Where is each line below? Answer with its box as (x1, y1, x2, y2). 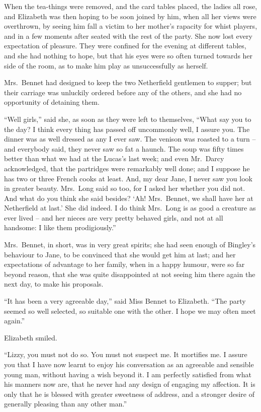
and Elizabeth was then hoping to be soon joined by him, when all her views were (4, 11, 256, 21)
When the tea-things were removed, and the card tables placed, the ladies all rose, (4, 1, 257, 11)
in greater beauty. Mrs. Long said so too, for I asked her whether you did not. (4, 183, 245, 193)
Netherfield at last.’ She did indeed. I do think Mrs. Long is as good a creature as (4, 202, 256, 213)
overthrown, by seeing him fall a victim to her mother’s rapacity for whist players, (4, 21, 257, 31)
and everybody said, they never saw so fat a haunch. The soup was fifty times (4, 143, 244, 154)
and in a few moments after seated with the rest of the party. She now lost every (4, 30, 252, 41)
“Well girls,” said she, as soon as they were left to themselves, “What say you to (4, 113, 251, 124)
